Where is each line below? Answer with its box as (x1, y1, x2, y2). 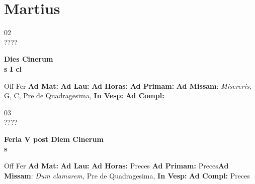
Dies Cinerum (4, 54, 53, 64)
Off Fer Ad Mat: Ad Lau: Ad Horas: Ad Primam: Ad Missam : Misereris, (4, 80, 251, 91)
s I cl (4, 63, 22, 74)
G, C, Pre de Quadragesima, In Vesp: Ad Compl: (4, 90, 164, 101)
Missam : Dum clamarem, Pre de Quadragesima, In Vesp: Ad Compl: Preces (4, 170, 250, 180)
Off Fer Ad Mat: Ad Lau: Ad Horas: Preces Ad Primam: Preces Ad (4, 160, 229, 171)
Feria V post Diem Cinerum (4, 133, 104, 144)
